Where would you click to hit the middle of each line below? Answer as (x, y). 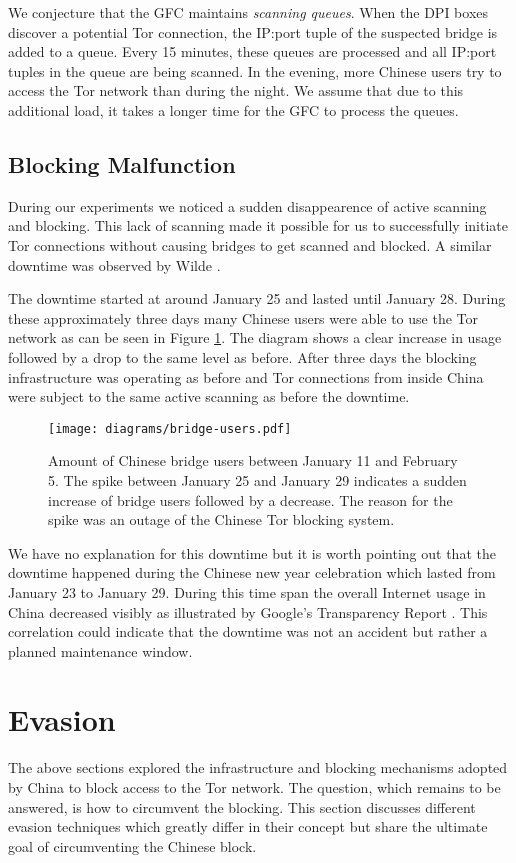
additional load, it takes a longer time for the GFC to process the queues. (233, 109)
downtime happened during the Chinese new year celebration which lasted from (252, 572)
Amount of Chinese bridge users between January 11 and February (253, 460)
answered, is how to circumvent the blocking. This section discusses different (242, 806)
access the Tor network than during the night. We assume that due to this (236, 90)
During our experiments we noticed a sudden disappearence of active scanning (247, 205)
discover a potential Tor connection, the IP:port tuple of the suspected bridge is (253, 31)
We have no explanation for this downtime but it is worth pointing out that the (252, 552)
